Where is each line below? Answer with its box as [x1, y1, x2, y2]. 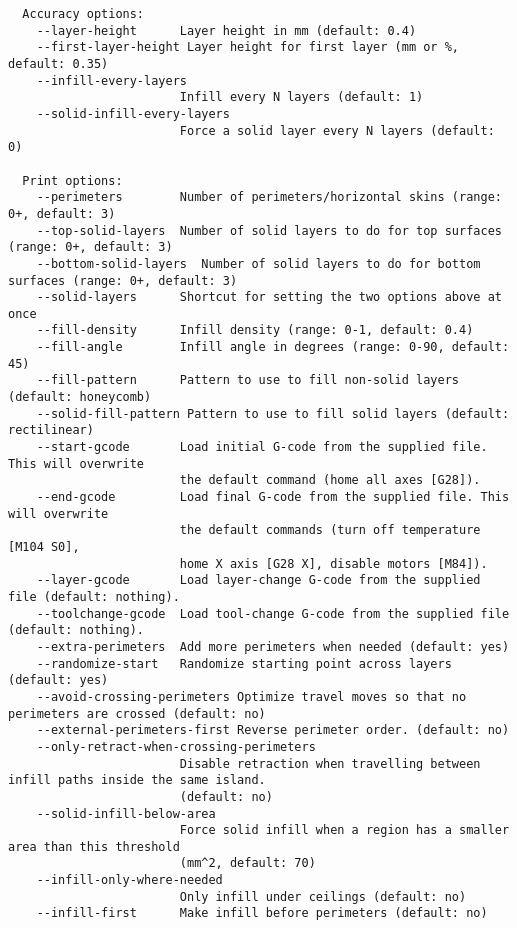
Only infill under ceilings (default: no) [179, 889, 467, 904]
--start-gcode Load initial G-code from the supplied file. [36, 440, 488, 455]
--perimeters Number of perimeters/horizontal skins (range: [36, 190, 502, 205]
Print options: [22, 173, 123, 188]
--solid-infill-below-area [36, 806, 216, 821]
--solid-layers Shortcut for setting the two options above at [36, 290, 502, 305]
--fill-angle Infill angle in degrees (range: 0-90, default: [36, 340, 510, 355]
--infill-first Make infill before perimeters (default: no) [36, 906, 488, 921]
